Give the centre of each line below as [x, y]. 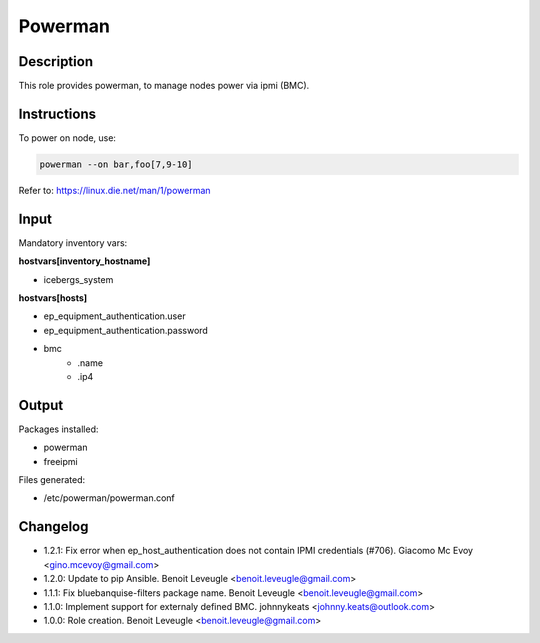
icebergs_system [78, 279]
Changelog [53, 526]
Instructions [57, 113]
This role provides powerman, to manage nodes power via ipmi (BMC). [164, 86]
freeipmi [61, 461]
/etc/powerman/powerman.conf [109, 498]
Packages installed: [58, 429]
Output [41, 405]
